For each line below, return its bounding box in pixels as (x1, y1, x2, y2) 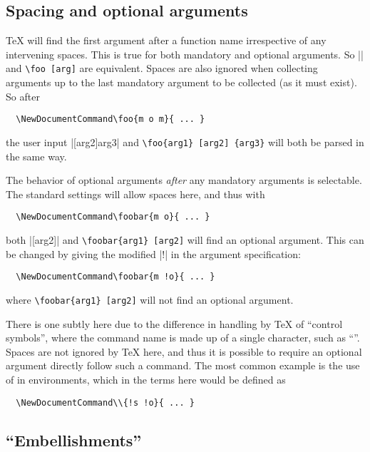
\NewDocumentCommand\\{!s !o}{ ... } (16, 397, 195, 408)
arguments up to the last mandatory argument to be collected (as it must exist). (6, 75, 357, 90)
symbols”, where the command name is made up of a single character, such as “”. (6, 330, 360, 345)
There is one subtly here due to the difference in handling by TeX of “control (6, 316, 343, 331)
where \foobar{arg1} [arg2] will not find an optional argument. (6, 292, 294, 307)
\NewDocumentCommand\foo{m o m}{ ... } (16, 114, 205, 125)
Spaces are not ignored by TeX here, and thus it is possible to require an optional (6, 344, 362, 359)
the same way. (6, 148, 67, 163)
